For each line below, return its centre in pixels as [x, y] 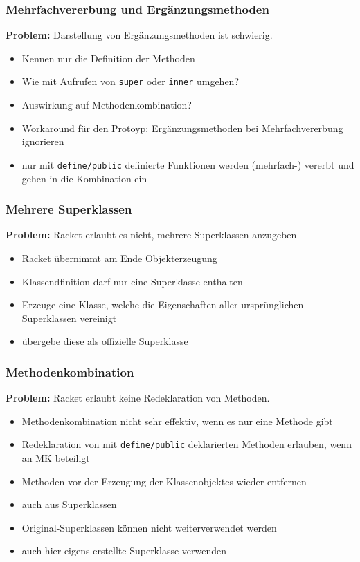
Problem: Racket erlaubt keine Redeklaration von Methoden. [138, 398]
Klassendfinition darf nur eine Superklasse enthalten [132, 281]
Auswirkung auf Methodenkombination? [107, 105]
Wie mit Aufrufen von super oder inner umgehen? [130, 81]
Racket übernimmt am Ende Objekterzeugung [119, 257]
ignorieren [43, 141]
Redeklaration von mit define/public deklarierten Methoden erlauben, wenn [187, 444]
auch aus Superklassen [69, 504]
